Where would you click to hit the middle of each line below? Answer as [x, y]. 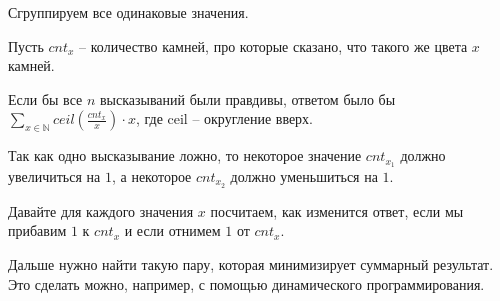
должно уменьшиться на [304, 176]
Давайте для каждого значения [101, 210]
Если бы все [45, 98]
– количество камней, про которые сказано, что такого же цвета [273, 45]
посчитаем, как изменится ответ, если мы [337, 210]
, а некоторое [151, 176]
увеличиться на [54, 176]
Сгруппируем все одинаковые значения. [128, 12]
